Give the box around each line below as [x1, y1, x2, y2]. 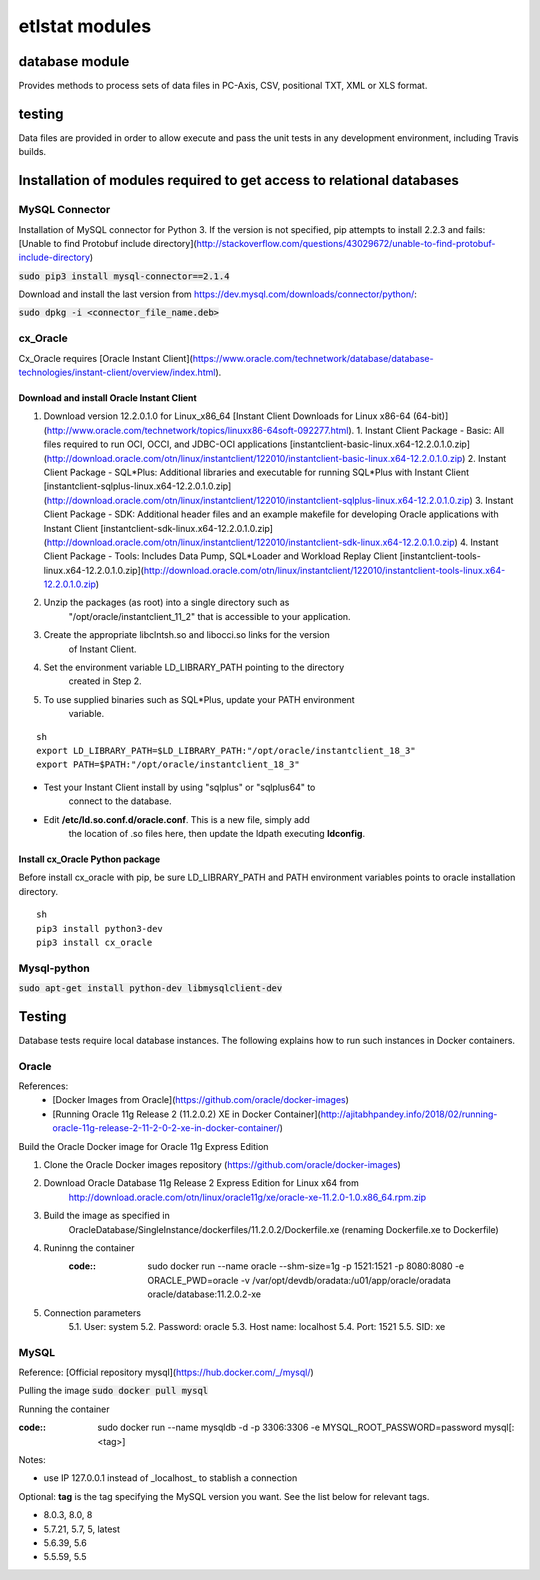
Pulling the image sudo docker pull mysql [18, 1385, 209, 1397]
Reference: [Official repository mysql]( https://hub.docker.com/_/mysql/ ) [18, 1366, 314, 1379]
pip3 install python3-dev [36, 923, 164, 934]
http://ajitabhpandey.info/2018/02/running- [320, 1108, 498, 1120]
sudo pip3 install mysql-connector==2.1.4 [18, 270, 230, 282]
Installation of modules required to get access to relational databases [18, 172, 460, 189]
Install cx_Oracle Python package [18, 853, 161, 865]
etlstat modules [18, 15, 152, 37]
